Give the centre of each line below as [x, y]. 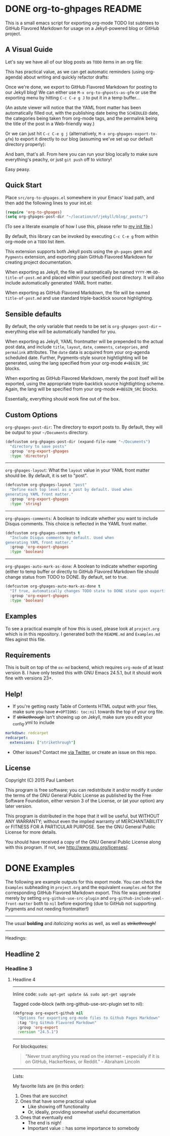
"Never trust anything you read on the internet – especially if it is [92, 1056]
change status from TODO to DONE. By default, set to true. [67, 577]
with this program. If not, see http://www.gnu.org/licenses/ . [67, 847]
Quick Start [24, 185]
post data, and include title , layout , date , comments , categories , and [77, 347]
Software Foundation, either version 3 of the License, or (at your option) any [84, 801]
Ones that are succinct [44, 1096]
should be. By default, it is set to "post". [47, 476]
